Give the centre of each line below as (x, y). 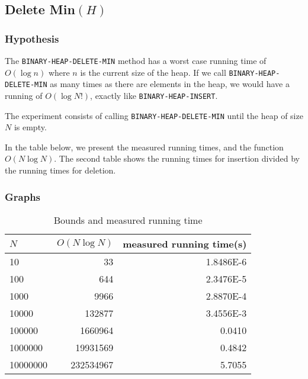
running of (24, 95)
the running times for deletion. (60, 170)
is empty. (30, 127)
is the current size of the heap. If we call (153, 72)
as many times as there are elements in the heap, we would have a (170, 84)
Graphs (23, 196)
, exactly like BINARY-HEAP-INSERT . (154, 95)
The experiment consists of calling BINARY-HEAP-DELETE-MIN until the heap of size (154, 115)
